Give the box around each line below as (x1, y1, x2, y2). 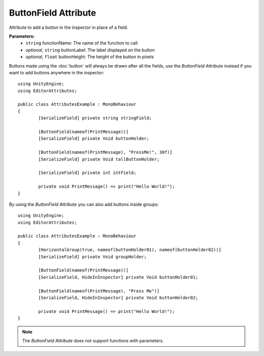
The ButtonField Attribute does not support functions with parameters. (22, 337, 164, 343)
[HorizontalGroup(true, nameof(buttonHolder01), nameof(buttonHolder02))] (38, 247, 221, 253)
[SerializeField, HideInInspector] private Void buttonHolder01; (38, 274, 198, 280)
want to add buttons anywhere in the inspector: (9, 69, 105, 75)
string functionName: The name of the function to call (25, 40, 138, 46)
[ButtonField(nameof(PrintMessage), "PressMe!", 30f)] (38, 150, 173, 155)
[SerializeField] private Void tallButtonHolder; (38, 156, 160, 162)
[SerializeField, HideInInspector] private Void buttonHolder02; (38, 295, 198, 300)
